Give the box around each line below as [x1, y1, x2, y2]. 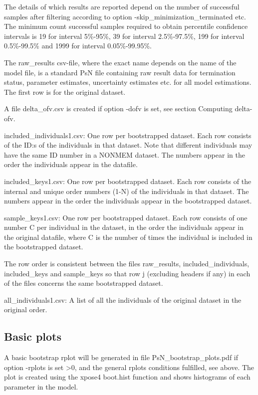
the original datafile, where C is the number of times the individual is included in [4, 231, 253, 242]
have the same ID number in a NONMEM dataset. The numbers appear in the [4, 149, 245, 160]
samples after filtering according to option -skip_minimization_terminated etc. [4, 11, 246, 21]
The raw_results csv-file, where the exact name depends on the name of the [4, 57, 237, 67]
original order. [4, 304, 47, 315]
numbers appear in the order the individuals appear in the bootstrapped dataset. [4, 196, 252, 206]
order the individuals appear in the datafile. [4, 159, 138, 170]
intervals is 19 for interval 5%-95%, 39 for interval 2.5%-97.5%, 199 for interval [4, 30, 245, 41]
